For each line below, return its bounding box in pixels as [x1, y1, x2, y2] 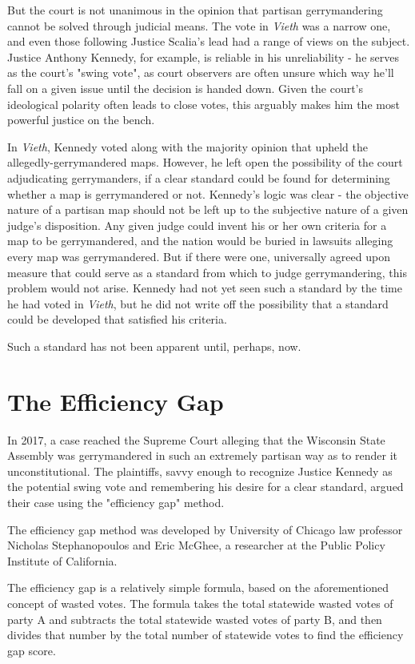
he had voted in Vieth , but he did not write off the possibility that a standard [7, 295, 389, 312]
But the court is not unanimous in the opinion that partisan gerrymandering [7, 2, 383, 18]
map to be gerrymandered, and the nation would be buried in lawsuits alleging [7, 232, 393, 249]
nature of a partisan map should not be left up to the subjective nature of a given [7, 201, 409, 218]
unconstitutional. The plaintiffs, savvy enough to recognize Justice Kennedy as [7, 462, 393, 479]
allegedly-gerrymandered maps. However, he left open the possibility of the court [7, 154, 403, 171]
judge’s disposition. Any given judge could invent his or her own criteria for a [7, 216, 387, 233]
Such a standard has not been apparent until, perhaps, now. [7, 337, 301, 354]
